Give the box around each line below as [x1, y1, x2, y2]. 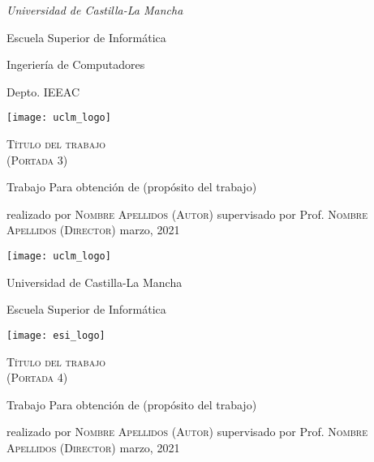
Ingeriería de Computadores [6, 56, 145, 73]
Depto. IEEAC [6, 83, 80, 100]
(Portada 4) [6, 369, 68, 386]
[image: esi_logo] [6, 329, 105, 341]
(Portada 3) [6, 151, 68, 168]
